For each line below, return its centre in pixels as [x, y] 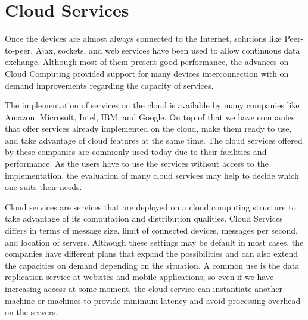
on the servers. [31, 312]
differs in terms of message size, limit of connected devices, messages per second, [151, 230]
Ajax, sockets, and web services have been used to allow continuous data [168, 50]
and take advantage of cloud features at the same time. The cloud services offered [154, 140]
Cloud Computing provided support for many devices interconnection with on [147, 73]
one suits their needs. [43, 187]
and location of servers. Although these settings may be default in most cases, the [154, 242]
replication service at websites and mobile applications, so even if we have [139, 277]
